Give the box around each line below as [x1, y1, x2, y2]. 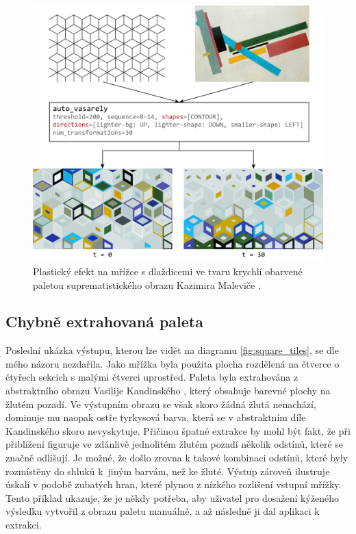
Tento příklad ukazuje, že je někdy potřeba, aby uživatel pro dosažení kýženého [5, 490, 340, 505]
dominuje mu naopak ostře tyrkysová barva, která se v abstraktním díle [5, 410, 306, 424]
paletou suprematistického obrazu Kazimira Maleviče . [33, 277, 261, 292]
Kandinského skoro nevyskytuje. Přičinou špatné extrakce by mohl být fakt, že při [5, 423, 351, 437]
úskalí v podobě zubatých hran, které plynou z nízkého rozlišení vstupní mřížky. [5, 477, 342, 492]
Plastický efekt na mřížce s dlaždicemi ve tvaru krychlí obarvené [33, 264, 303, 278]
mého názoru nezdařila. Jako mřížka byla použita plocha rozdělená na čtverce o [5, 356, 340, 370]
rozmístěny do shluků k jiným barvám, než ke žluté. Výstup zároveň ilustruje [5, 463, 330, 478]
